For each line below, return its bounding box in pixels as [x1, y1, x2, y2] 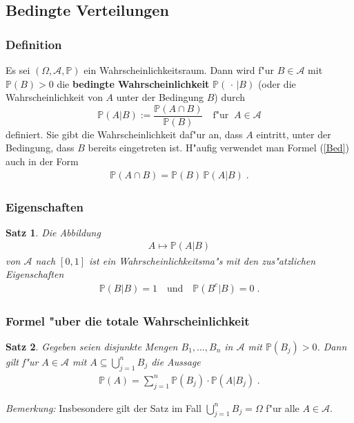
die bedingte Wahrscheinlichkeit [57, 76, 210, 91]
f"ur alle [266, 400, 299, 415]
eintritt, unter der [256, 126, 331, 141]
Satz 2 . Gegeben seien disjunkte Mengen [6, 339, 178, 353]
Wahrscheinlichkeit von [6, 90, 103, 104]
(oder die [257, 76, 296, 91]
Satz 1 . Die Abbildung [6, 225, 101, 239]
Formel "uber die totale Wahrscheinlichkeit [6, 312, 250, 329]
